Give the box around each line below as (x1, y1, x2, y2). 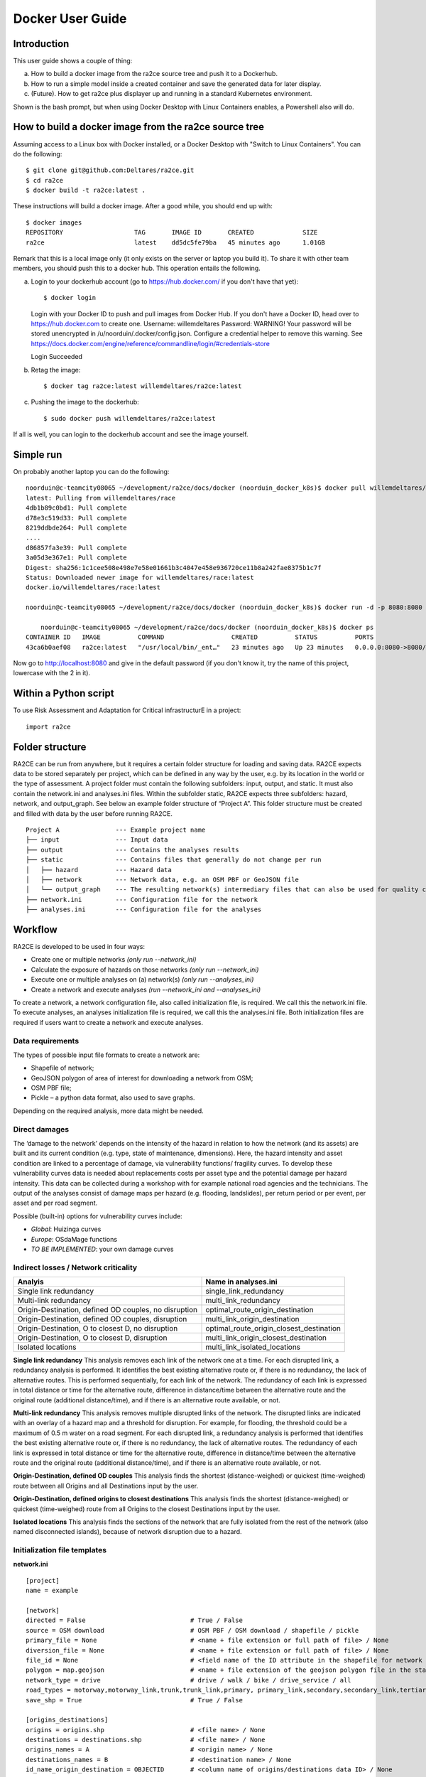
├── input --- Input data (26, 836, 168, 844)
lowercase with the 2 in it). (13, 669, 91, 677)
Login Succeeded (31, 353, 83, 361)
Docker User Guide (13, 11, 127, 26)
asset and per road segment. (13, 1198, 98, 1208)
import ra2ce (26, 722, 71, 731)
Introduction (13, 38, 70, 50)
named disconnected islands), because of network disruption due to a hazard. (13, 1528, 242, 1536)
